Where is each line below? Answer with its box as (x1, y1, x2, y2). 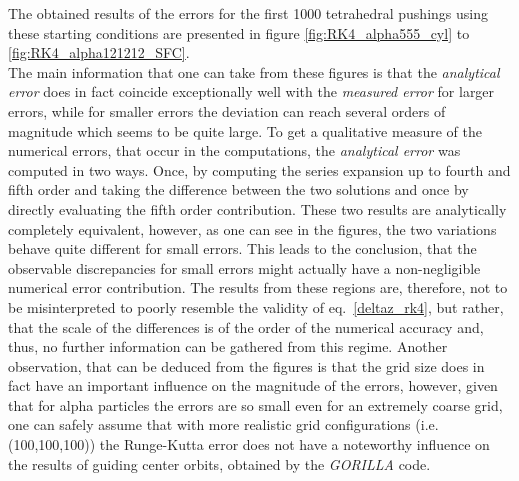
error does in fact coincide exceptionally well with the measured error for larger (8, 81, 495, 102)
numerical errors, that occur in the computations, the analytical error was (8, 140, 461, 161)
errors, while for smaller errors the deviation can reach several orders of (8, 100, 446, 121)
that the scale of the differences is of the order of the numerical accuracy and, (8, 316, 484, 337)
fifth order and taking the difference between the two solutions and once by (8, 179, 469, 200)
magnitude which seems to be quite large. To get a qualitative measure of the (8, 120, 482, 141)
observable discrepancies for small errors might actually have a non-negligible (8, 257, 481, 278)
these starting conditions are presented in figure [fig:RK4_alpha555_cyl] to (8, 22, 470, 43)
